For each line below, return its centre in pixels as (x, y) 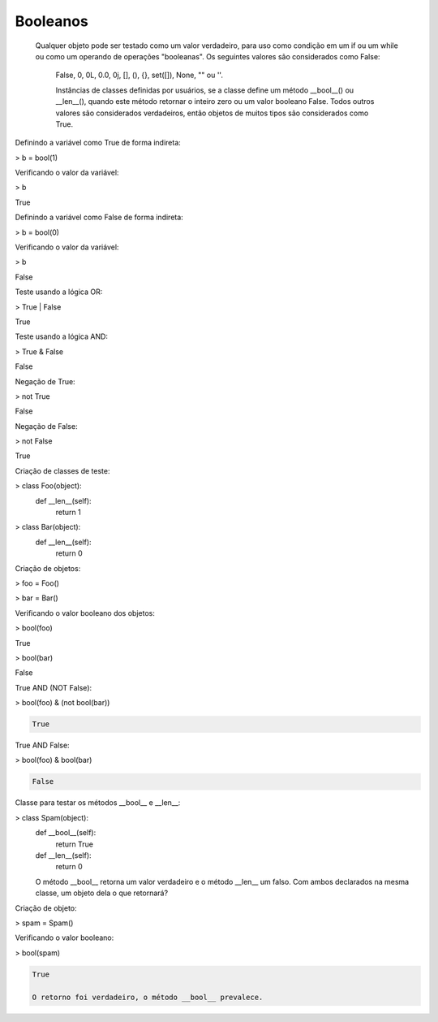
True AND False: (42, 745)
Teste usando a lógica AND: (62, 336)
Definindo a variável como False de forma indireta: (99, 217)
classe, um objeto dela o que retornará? (102, 893)
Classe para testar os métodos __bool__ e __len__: (98, 803)
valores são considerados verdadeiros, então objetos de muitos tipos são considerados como (212, 113)
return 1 (68, 513)
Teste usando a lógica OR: (59, 292)
